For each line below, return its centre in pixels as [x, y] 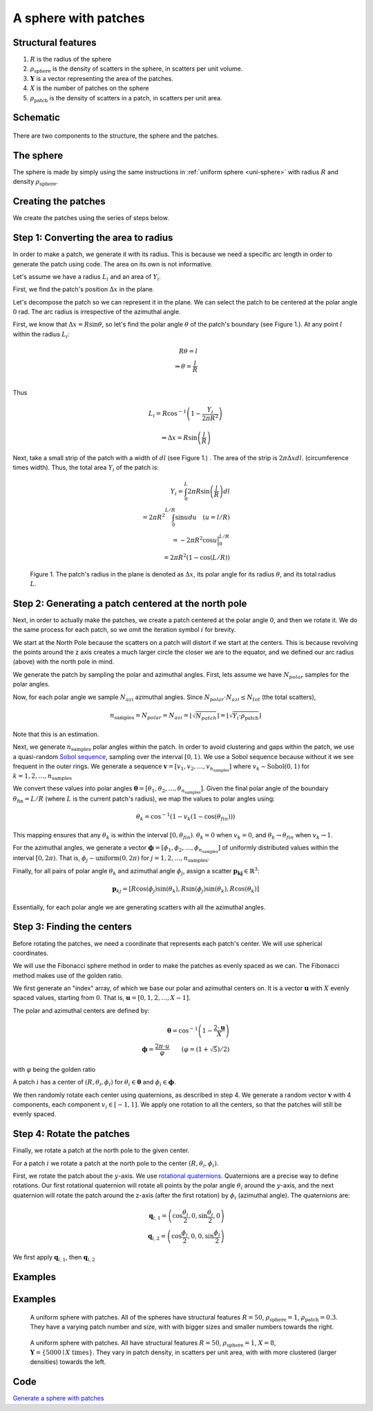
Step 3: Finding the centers [73, 927]
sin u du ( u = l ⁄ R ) [203, 517]
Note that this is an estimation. [56, 734]
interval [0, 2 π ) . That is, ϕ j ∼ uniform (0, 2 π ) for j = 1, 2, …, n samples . [111, 859]
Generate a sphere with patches [58, 1399]
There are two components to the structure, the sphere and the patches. [116, 136]
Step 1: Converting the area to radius [93, 238]
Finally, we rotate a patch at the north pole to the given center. [101, 1150]
